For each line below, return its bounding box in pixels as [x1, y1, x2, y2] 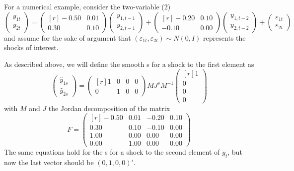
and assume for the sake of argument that [4, 32, 131, 43]
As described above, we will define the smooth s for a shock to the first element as [4, 58, 254, 69]
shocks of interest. [4, 42, 59, 53]
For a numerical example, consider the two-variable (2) [4, 1, 171, 11]
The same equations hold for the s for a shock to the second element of [4, 147, 220, 157]
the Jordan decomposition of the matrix [48, 103, 170, 113]
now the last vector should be [4, 157, 94, 168]
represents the [203, 32, 246, 43]
